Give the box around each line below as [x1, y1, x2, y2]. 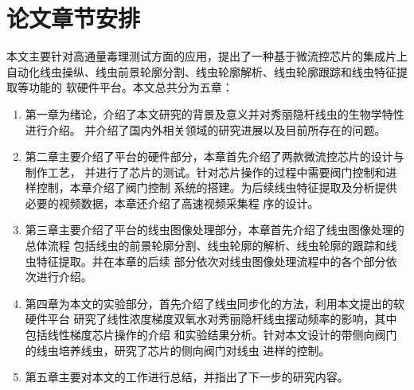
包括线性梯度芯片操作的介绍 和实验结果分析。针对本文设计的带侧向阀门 [25, 326, 397, 343]
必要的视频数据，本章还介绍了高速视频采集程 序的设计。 [25, 194, 319, 211]
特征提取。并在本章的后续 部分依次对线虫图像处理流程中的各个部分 [36, 252, 386, 269]
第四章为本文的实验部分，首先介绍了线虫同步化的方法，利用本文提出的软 [25, 294, 404, 311]
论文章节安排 [6, 2, 141, 34]
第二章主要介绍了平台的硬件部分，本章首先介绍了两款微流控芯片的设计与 [25, 148, 404, 165]
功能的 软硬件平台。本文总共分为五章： [28, 79, 233, 96]
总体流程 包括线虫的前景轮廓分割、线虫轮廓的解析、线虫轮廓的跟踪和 [25, 237, 386, 254]
